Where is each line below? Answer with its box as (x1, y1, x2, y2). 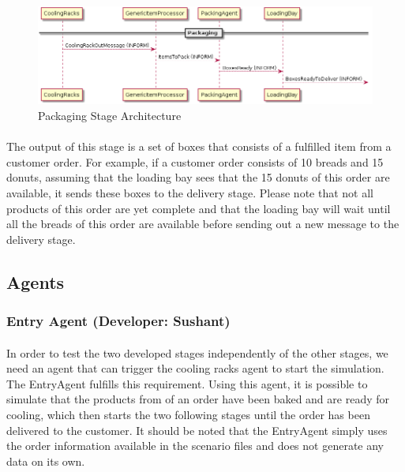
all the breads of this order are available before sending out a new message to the (6, 215, 399, 232)
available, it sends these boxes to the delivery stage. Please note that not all (6, 184, 373, 200)
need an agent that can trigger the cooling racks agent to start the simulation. (6, 360, 384, 376)
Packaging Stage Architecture (38, 107, 182, 123)
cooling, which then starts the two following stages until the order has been (6, 406, 370, 422)
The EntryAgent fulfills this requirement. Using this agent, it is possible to (6, 375, 368, 391)
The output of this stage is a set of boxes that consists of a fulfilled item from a (6, 138, 392, 155)
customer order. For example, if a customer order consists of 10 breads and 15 (6, 153, 384, 170)
